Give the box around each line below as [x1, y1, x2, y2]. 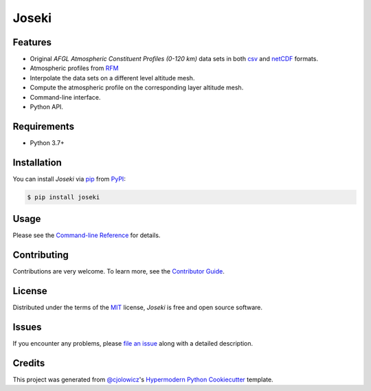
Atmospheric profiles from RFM [30, 64, 119, 72]
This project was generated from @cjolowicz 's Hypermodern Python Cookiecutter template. [12, 375, 274, 383]
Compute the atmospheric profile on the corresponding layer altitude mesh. [30, 83, 244, 92]
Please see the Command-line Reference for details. [12, 231, 161, 240]
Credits [12, 357, 45, 369]
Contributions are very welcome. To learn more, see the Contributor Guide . [12, 267, 225, 276]
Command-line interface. [30, 93, 101, 101]
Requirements [12, 120, 75, 132]
